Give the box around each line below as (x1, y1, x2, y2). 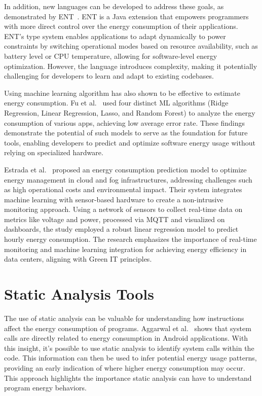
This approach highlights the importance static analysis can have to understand (4, 372, 252, 383)
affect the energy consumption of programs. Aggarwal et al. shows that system (4, 322, 251, 333)
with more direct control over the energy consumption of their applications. (4, 21, 238, 31)
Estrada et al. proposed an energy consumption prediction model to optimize (4, 164, 247, 174)
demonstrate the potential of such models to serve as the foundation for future (4, 127, 248, 138)
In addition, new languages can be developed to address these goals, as (4, 1, 224, 11)
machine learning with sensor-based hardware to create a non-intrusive (4, 194, 223, 204)
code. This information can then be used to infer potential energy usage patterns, (4, 352, 257, 363)
